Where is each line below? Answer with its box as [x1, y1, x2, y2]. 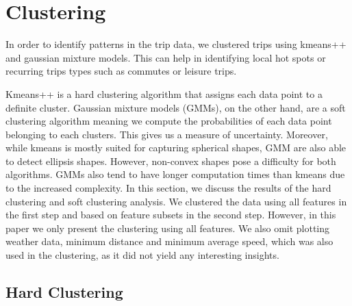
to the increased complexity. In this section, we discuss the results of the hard [5, 181, 331, 195]
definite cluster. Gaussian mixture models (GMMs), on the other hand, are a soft [5, 100, 346, 114]
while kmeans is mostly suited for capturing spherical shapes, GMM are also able [5, 140, 347, 155]
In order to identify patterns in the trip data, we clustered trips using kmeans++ [5, 37, 347, 51]
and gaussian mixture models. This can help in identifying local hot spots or [5, 50, 326, 64]
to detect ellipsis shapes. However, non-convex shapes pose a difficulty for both [5, 153, 336, 168]
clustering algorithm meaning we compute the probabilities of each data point [5, 114, 332, 128]
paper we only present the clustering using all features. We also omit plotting [5, 220, 330, 235]
